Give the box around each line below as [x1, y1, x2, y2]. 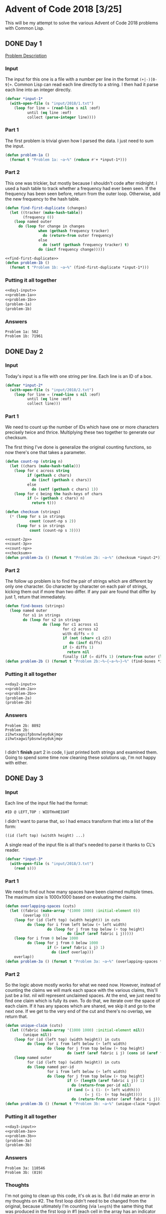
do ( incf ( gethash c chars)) [31, 477, 92, 482]
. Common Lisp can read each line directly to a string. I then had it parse [11, 82, 159, 88]
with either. [5, 759, 28, 765]
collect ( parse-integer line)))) [27, 115, 96, 120]
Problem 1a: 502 [5, 329, 39, 335]
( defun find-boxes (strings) [5, 604, 65, 608]
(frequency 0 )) [23, 214, 54, 220]
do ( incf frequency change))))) [38, 247, 105, 252]
